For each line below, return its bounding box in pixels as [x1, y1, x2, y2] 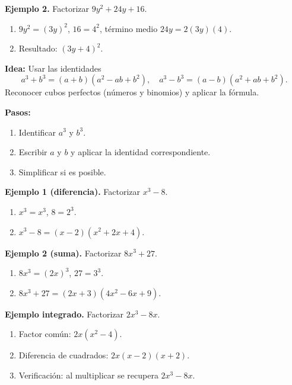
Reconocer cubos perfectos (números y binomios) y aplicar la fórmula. [5, 86, 259, 98]
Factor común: [18, 328, 71, 340]
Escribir [18, 146, 47, 158]
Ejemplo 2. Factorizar [5, 2, 90, 14]
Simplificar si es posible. [18, 165, 106, 178]
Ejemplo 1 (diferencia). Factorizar [5, 185, 141, 198]
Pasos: [5, 105, 31, 118]
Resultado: [18, 42, 58, 54]
